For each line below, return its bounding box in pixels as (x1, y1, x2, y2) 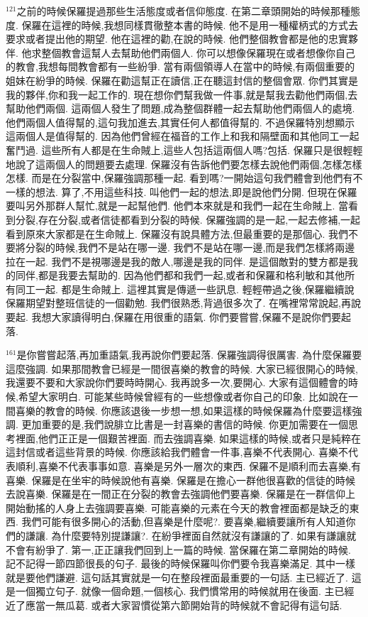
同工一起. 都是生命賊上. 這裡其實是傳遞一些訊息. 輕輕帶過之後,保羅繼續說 (15, 281, 355, 296)
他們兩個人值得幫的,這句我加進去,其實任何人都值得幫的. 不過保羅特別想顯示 (6, 114, 355, 129)
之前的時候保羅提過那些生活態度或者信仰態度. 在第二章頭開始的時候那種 (16, 4, 351, 18)
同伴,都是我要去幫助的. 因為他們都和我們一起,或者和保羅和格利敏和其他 (15, 268, 345, 283)
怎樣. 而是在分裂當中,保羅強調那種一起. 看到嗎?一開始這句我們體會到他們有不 (6, 170, 363, 185)
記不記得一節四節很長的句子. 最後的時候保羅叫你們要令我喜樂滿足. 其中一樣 (6, 556, 356, 571)
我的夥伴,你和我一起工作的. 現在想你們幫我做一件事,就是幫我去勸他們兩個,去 (6, 87, 358, 102)
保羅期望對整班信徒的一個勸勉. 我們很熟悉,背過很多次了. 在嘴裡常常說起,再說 (6, 295, 361, 310)
